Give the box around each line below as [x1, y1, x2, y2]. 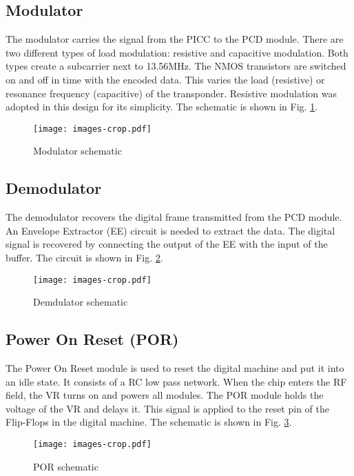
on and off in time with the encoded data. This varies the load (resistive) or [6, 72, 325, 86]
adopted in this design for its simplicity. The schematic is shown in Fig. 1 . [6, 99, 318, 114]
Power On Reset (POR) [6, 328, 179, 350]
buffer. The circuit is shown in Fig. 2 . [6, 250, 163, 264]
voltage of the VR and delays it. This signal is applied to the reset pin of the [6, 401, 329, 415]
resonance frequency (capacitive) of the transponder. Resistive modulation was [6, 86, 337, 100]
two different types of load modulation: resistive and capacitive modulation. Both [6, 45, 348, 59]
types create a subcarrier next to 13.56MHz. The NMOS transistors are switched [6, 59, 346, 73]
